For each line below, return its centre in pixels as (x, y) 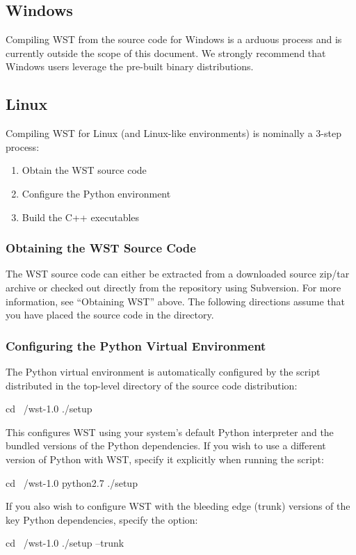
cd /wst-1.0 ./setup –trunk (65, 543)
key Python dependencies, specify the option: (102, 519)
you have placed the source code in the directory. (110, 315)
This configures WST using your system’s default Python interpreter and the (170, 432)
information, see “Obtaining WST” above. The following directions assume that (176, 301)
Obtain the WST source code (84, 170)
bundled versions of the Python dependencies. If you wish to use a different (166, 445)
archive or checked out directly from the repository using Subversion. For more (173, 287)
